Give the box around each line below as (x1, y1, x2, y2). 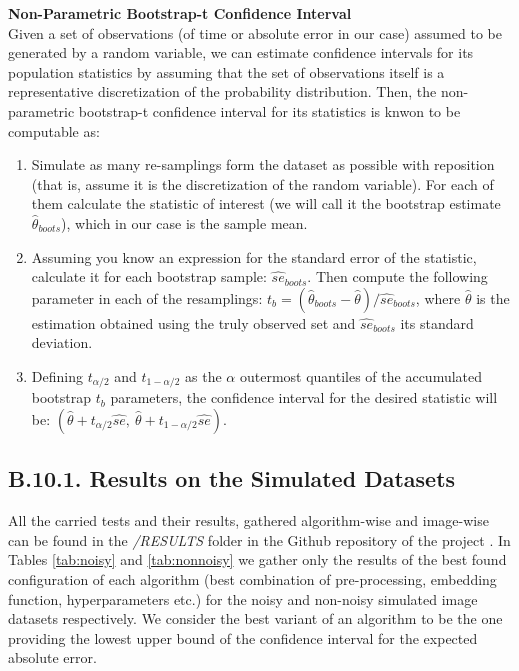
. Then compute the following (307, 266, 488, 287)
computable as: (8, 120, 100, 141)
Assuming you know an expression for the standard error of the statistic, (31, 246, 477, 267)
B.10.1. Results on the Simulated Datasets (8, 463, 456, 494)
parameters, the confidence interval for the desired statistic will (110, 387, 498, 408)
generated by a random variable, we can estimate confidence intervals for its (8, 42, 474, 63)
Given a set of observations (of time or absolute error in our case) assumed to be (8, 22, 502, 43)
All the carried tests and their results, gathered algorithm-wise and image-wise (8, 510, 489, 531)
